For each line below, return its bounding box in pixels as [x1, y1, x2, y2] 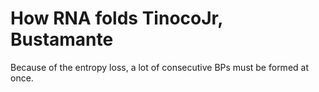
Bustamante [10, 28, 114, 51]
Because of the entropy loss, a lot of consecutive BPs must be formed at [10, 61, 309, 73]
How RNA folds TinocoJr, [10, 7, 223, 30]
